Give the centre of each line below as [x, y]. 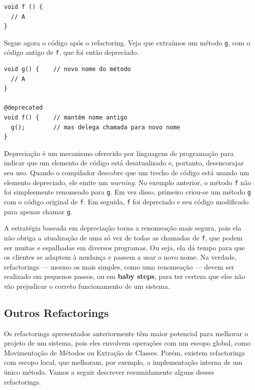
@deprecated [23, 108]
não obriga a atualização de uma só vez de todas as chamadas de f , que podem [123, 237]
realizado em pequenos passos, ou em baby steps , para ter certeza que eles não [125, 276]
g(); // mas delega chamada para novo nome [96, 127]
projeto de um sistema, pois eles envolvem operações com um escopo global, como [127, 343]
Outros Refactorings [56, 312]
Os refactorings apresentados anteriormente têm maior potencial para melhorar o [126, 333]
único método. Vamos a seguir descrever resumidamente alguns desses [109, 372]
